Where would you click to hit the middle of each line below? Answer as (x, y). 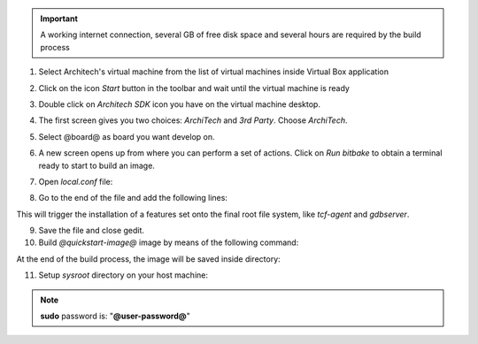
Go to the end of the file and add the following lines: (133, 198)
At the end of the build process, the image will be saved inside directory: (148, 259)
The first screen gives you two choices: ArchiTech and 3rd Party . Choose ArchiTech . (193, 120)
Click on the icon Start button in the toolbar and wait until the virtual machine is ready (194, 88)
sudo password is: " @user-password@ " (115, 316)
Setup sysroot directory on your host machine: (123, 275)
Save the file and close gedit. (92, 231)
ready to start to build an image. (96, 165)
